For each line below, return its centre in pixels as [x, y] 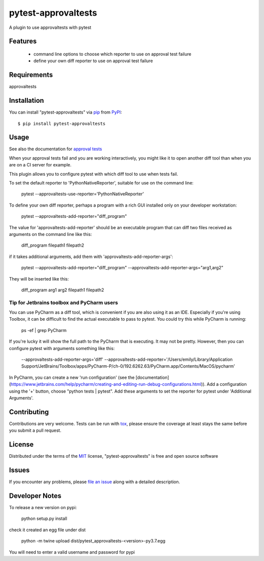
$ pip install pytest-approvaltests [62, 123]
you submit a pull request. [35, 430]
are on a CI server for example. [40, 165]
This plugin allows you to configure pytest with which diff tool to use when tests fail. [94, 174]
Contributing [29, 412]
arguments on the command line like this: [51, 234]
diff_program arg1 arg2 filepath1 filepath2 [63, 290]
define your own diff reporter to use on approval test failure [93, 61]
